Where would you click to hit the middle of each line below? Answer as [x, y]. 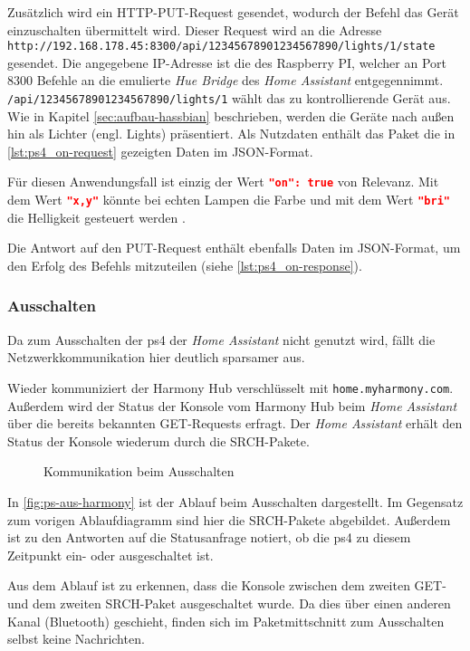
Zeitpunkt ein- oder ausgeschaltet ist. [110, 555]
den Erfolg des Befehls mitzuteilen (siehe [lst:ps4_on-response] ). [185, 265]
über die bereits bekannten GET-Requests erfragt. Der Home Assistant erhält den [235, 423]
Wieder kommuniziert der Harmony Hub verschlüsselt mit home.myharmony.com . [230, 387]
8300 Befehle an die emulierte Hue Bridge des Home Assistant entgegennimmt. [225, 80]
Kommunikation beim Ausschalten [139, 471]
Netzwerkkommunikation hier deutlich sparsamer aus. [156, 357]
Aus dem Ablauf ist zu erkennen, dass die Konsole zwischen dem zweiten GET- [227, 585]
